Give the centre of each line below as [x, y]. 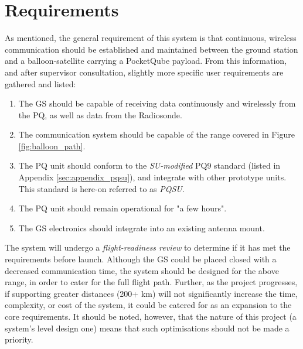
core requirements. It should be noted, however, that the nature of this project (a [151, 316]
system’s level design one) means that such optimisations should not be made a [147, 328]
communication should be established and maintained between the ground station [151, 49]
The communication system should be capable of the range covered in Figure [156, 134]
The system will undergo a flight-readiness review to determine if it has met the [148, 247]
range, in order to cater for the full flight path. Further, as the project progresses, [151, 282]
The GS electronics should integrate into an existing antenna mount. [142, 227]
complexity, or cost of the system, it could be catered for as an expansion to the [148, 305]
